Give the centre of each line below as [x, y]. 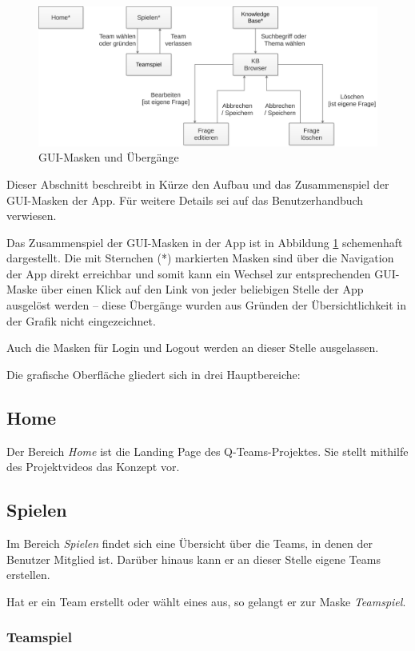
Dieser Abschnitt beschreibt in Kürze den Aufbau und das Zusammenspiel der [198, 184]
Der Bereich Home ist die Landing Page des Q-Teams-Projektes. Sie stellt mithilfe [207, 451]
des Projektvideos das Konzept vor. [93, 467]
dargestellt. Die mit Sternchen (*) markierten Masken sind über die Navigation [200, 258]
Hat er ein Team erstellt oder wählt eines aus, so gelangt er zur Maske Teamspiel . [206, 601]
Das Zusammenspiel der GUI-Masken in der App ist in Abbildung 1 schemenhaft [205, 242]
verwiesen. [32, 216]
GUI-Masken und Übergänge [109, 157]
